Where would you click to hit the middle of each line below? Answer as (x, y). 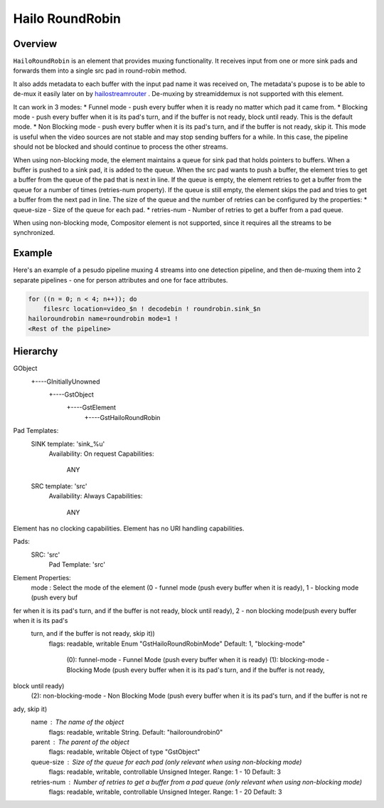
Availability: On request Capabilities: (101, 453)
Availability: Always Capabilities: (96, 496)
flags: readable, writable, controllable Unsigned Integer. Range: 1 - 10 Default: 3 (165, 772)
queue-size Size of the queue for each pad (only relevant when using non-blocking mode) (166, 762)
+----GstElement (91, 408)
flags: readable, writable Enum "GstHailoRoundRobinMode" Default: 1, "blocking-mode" (177, 644)
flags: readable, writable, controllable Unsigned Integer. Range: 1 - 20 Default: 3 (165, 792)
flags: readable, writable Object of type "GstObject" (124, 752)
